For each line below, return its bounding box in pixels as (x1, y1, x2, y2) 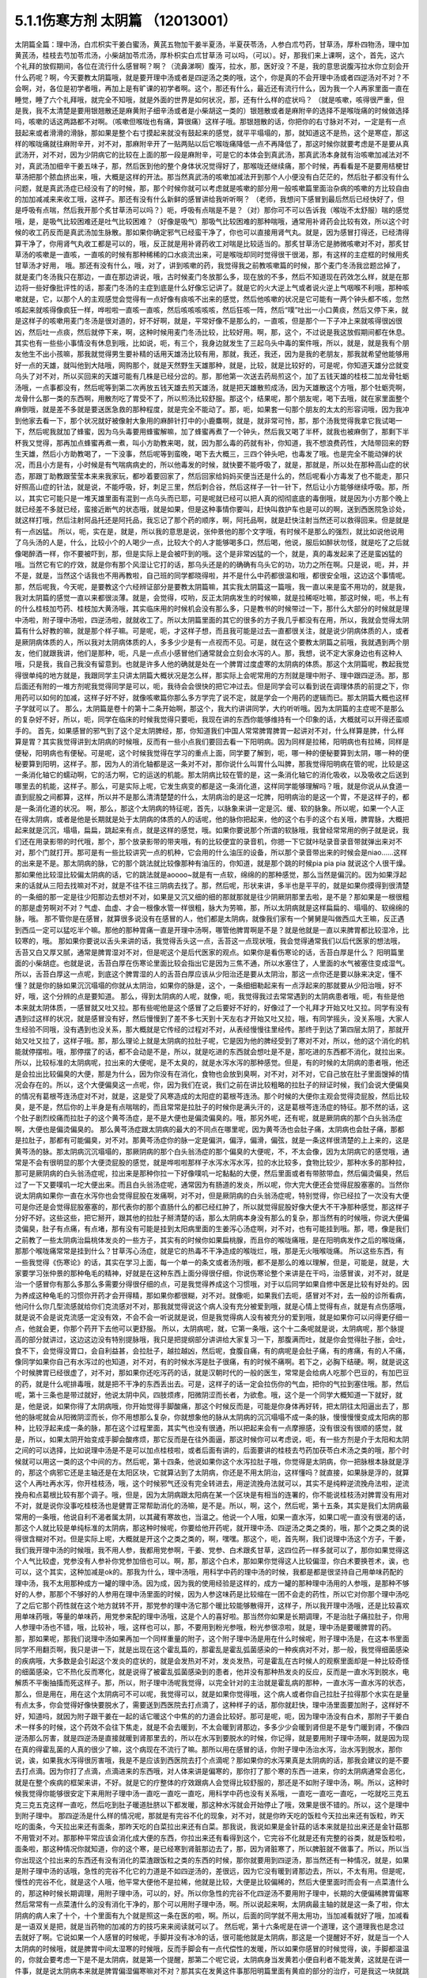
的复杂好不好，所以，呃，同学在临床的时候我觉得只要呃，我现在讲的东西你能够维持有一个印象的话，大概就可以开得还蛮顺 (14, 714, 410, 724)
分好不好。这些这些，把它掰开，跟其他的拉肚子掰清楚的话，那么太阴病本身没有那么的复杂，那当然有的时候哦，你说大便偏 (14, 1213, 410, 1222)
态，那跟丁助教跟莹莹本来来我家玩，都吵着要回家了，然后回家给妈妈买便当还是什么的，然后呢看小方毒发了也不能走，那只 (14, 471, 410, 480)
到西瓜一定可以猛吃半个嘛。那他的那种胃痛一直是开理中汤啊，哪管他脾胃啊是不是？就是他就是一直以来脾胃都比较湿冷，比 (14, 925, 410, 934)
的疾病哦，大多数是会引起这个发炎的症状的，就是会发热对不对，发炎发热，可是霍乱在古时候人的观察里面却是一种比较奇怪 (14, 1656, 410, 1665)
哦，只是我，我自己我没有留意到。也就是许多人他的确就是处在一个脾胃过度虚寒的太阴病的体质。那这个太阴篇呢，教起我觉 (14, 659, 410, 669)
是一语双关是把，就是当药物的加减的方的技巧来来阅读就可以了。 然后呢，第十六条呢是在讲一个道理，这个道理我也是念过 (14, 1921, 405, 1931)
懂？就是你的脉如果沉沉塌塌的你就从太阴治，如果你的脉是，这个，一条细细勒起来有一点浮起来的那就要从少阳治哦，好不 (14, 980, 402, 990)
